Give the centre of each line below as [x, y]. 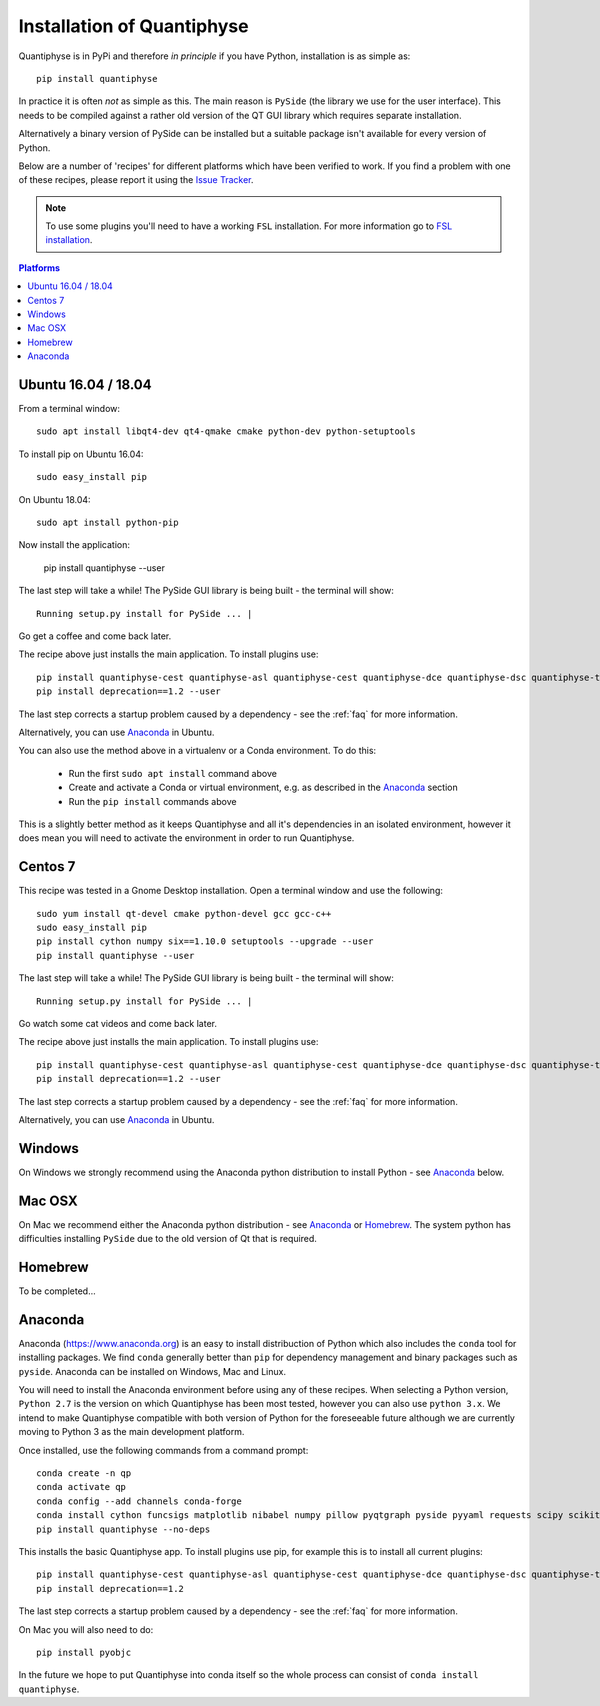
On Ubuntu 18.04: [54, 499]
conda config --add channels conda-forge [139, 1501]
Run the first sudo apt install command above [172, 773]
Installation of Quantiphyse [133, 26]
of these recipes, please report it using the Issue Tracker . [136, 180]
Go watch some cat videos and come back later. [118, 1023]
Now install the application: [74, 545]
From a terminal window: [69, 409]
